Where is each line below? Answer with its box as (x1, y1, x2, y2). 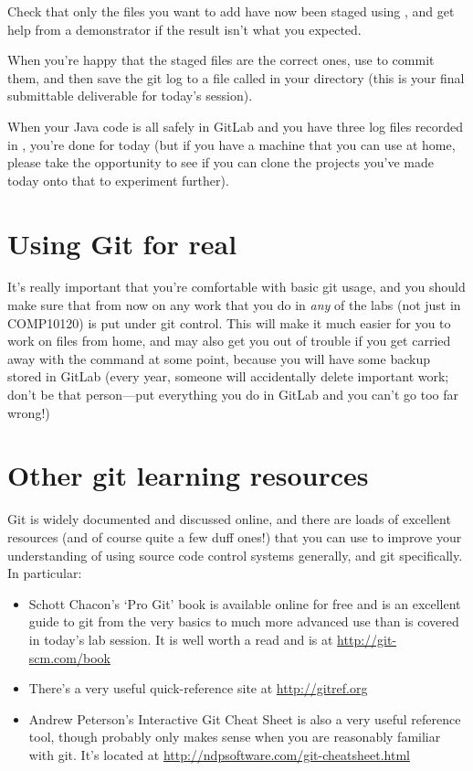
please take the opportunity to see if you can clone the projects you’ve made (7, 153, 434, 172)
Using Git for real (7, 224, 237, 262)
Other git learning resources (7, 456, 369, 494)
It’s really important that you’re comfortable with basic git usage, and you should (7, 277, 466, 296)
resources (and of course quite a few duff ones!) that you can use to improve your (7, 527, 462, 546)
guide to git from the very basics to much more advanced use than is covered (28, 612, 459, 631)
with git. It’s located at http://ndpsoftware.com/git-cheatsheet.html (28, 744, 410, 764)
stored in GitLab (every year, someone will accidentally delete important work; (7, 367, 449, 386)
